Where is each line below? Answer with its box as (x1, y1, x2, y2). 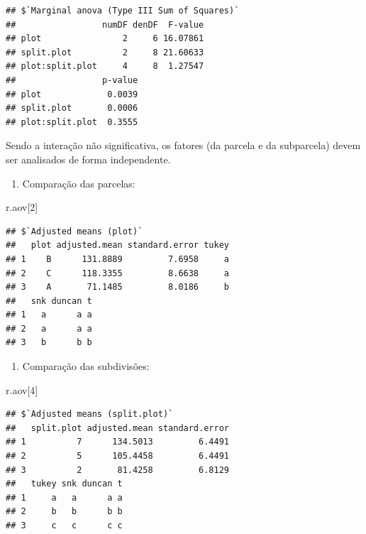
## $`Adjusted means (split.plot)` (6, 409, 174, 420)
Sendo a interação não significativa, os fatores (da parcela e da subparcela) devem (6, 138, 361, 153)
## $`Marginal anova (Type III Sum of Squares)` (6, 6, 240, 16)
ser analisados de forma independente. (6, 151, 171, 166)
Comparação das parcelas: (22, 175, 135, 190)
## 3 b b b (6, 337, 92, 348)
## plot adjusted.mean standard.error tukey (6, 240, 229, 251)
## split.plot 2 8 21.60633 (6, 47, 204, 58)
